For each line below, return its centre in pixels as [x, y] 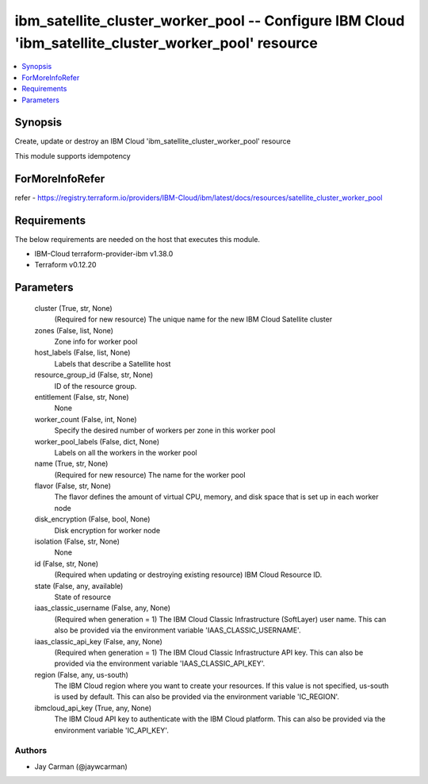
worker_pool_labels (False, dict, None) [97, 441]
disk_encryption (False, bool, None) [92, 519]
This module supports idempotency [73, 156]
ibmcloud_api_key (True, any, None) [93, 708]
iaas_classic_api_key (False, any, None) [98, 641]
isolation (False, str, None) [77, 542]
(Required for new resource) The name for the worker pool [150, 475]
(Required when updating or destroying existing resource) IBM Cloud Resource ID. [188, 575]
